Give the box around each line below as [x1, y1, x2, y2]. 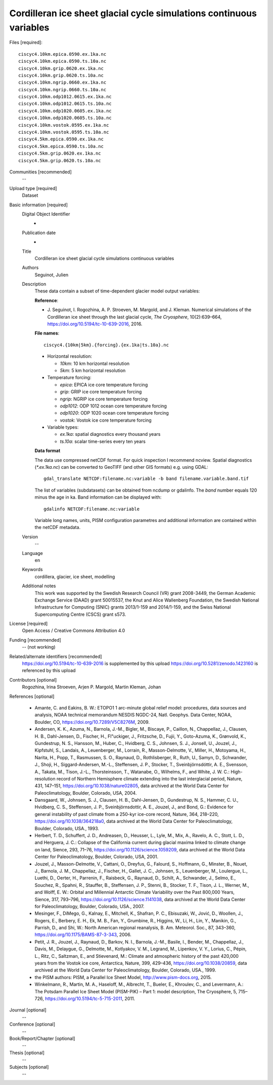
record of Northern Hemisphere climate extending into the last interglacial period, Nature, [56, 775, 243, 781]
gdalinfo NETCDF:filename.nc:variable [43, 506, 140, 512]
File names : [34, 330, 60, 336]
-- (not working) [22, 644, 56, 650]
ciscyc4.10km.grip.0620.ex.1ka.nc [18, 65, 104, 71]
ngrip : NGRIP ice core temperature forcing [60, 396, 148, 402]
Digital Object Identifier [22, 211, 70, 217]
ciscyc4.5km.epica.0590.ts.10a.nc [18, 143, 104, 149]
